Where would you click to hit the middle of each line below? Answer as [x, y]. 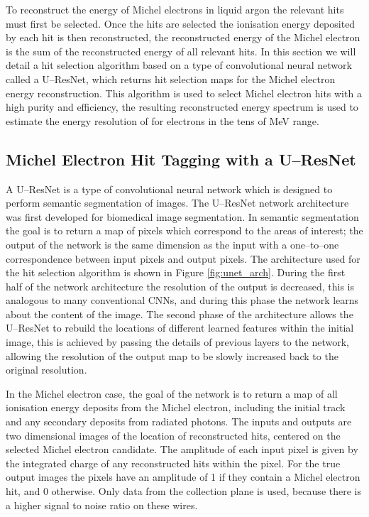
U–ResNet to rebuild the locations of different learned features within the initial [180, 328]
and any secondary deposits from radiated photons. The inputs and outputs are [179, 421]
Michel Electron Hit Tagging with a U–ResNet [181, 159]
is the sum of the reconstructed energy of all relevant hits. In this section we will [181, 51]
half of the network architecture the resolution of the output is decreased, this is [180, 286]
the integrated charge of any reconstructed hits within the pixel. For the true [173, 463]
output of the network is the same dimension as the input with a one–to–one [172, 244]
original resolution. [46, 370]
